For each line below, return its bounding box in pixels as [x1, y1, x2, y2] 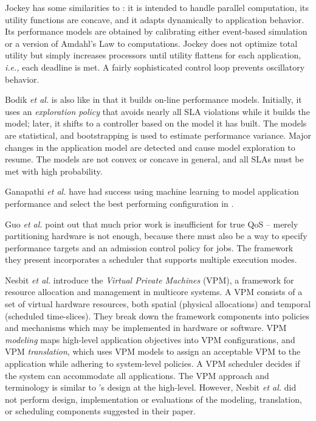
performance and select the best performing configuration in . [5, 197, 234, 209]
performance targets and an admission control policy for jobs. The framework [5, 241, 294, 254]
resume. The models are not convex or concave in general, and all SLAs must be [5, 153, 304, 165]
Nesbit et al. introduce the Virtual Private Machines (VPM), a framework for [5, 273, 294, 286]
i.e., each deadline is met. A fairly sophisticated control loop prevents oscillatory [5, 60, 305, 73]
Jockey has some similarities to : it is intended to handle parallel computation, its [5, 1, 309, 13]
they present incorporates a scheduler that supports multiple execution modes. [5, 253, 297, 266]
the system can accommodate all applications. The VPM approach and [5, 369, 269, 381]
